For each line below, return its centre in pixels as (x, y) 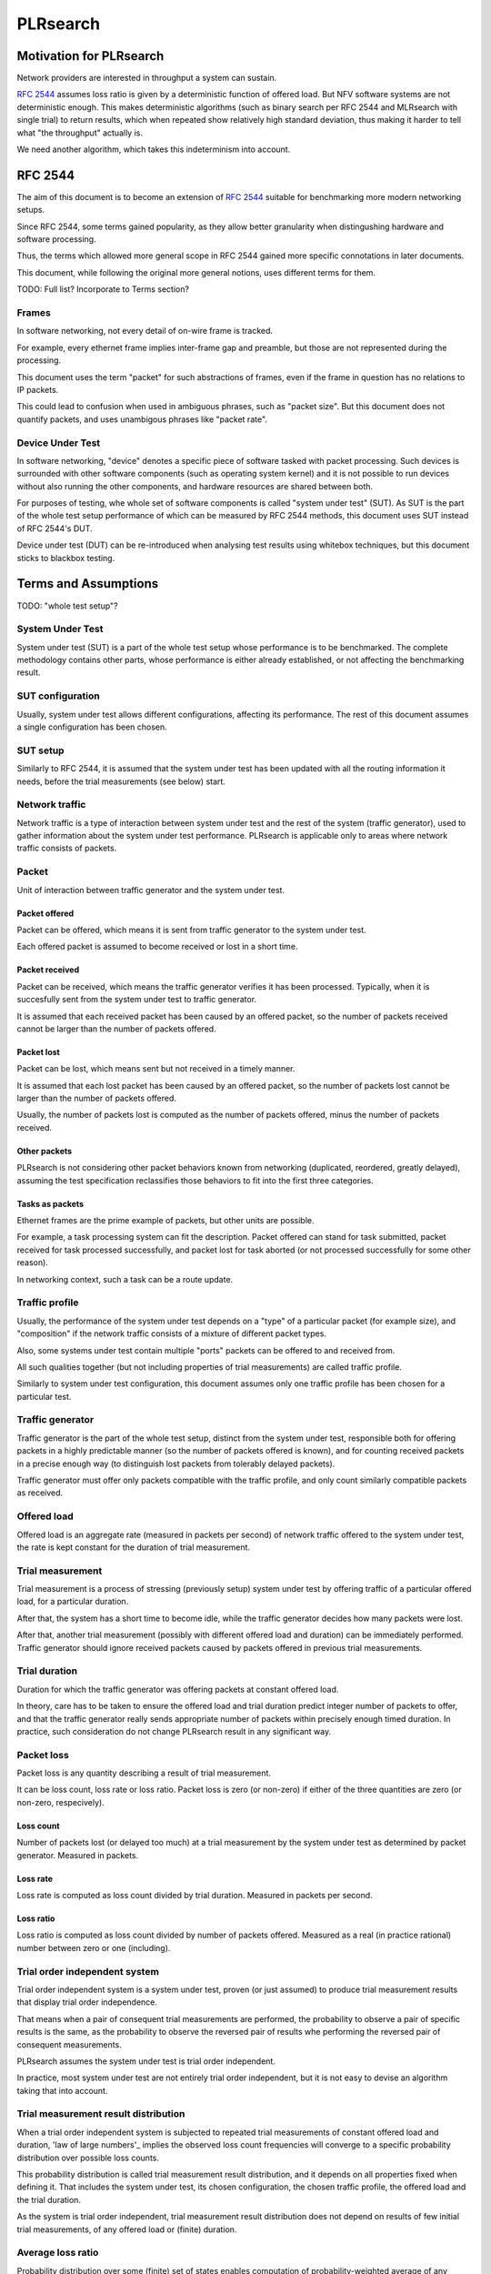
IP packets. (38, 389)
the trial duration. (49, 2199)
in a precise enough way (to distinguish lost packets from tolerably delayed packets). (176, 1464)
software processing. (56, 239)
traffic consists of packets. (67, 848)
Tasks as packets (50, 1203)
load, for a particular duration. (73, 1602)
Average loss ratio (58, 2253)
